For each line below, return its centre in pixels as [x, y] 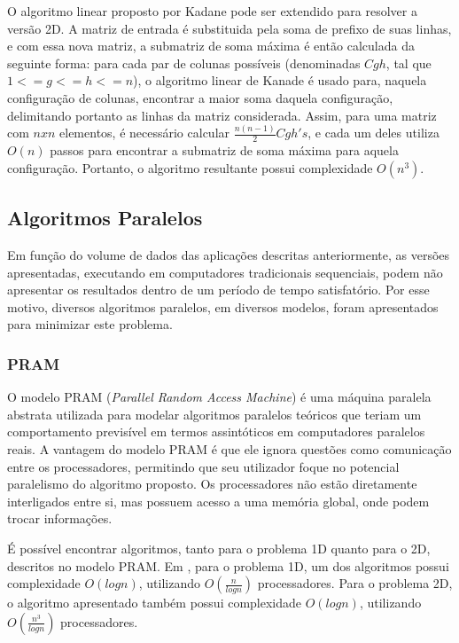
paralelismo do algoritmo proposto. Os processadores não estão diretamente [212, 484]
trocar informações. [60, 518]
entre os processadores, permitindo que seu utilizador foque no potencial [203, 466]
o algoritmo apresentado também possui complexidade [155, 603]
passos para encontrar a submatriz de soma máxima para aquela [224, 150]
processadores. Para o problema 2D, [355, 583]
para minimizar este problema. [90, 324]
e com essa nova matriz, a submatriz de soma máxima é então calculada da [211, 46]
